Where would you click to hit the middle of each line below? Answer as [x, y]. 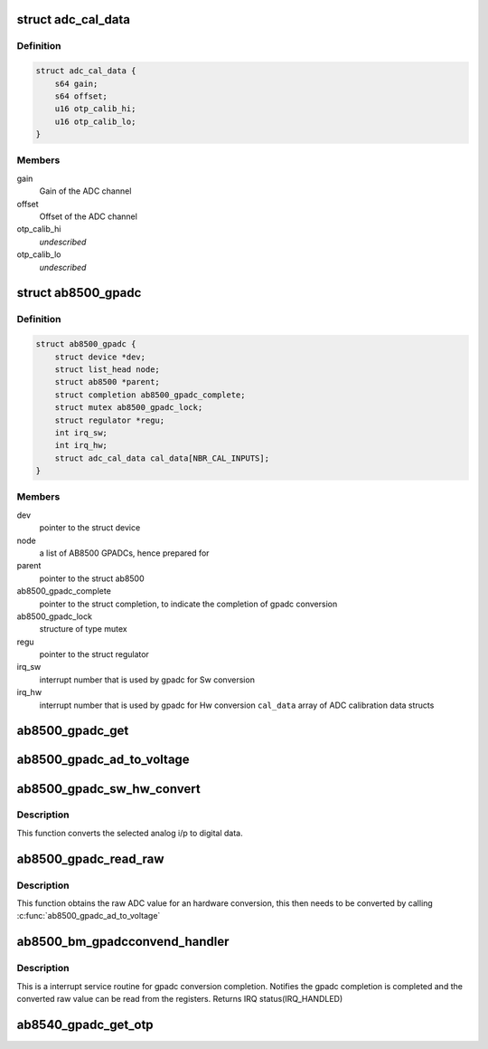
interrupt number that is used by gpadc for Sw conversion [147, 680]
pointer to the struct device [90, 528]
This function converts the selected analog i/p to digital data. [130, 833]
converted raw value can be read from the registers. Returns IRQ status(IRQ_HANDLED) [180, 998]
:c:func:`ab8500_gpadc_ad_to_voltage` [89, 916]
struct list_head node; [107, 369]
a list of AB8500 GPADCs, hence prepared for [124, 553]
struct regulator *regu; [110, 420]
